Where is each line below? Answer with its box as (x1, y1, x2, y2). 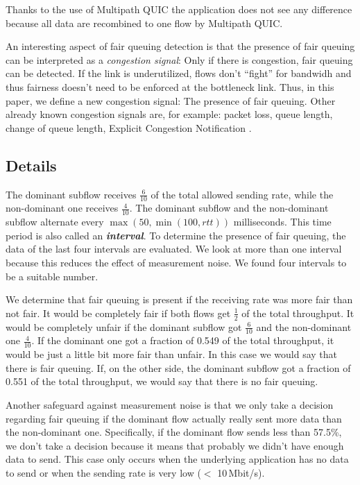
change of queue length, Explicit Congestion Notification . (6, 120, 252, 135)
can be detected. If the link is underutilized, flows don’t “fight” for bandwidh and (6, 66, 352, 80)
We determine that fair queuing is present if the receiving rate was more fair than (6, 292, 353, 307)
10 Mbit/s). (217, 466, 265, 479)
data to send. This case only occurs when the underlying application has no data (6, 452, 349, 466)
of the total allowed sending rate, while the (151, 187, 334, 201)
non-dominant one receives (6, 201, 119, 215)
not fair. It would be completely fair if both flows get (6, 305, 231, 320)
